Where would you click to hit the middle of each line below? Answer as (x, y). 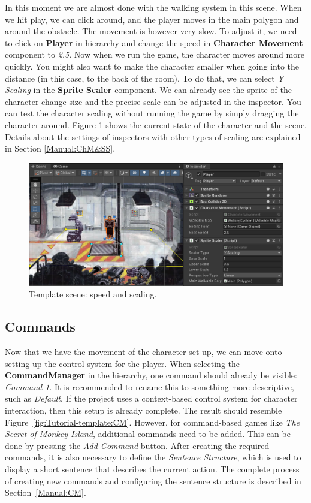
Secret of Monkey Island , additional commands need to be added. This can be (148, 434)
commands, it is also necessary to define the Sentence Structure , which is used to (153, 457)
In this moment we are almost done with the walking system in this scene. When (153, 7)
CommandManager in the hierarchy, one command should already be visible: (151, 375)
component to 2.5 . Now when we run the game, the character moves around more (155, 54)
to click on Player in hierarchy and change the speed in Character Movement (154, 42)
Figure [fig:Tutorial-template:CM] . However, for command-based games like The (152, 422)
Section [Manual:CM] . (46, 493)
